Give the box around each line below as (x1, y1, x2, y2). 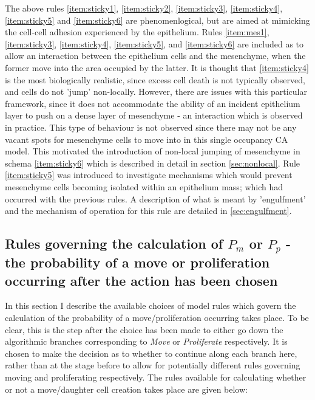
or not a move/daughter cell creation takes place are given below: (5, 382, 248, 395)
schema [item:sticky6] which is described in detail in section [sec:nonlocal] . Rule (5, 156, 300, 169)
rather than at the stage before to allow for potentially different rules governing (5, 359, 300, 371)
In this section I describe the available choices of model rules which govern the (5, 299, 296, 312)
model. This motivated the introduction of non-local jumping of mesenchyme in (5, 145, 300, 157)
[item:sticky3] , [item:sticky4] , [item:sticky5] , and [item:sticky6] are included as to (5, 37, 304, 50)
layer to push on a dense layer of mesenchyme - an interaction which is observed (5, 109, 303, 122)
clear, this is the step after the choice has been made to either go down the (5, 323, 283, 336)
